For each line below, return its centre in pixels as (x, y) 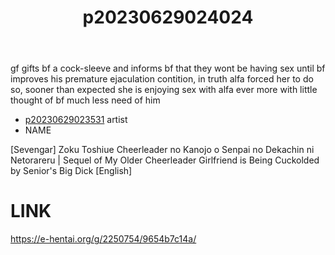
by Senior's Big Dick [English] (71, 171)
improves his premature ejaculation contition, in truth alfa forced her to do (162, 79)
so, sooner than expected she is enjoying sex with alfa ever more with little (164, 90)
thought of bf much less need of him (85, 100)
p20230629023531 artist (76, 120)
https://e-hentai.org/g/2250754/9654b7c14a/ (103, 239)
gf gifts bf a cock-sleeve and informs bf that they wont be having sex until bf (168, 68)
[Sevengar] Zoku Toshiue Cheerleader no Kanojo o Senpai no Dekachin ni (162, 150)
